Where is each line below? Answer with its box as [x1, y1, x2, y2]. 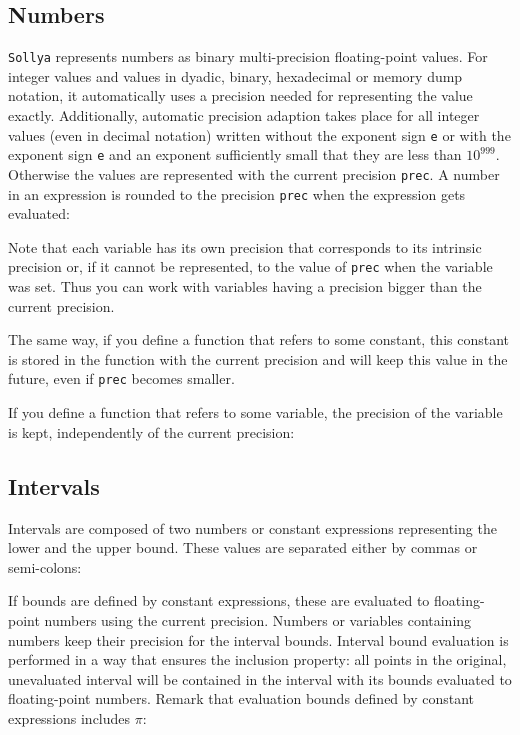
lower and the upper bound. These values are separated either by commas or [8, 537, 478, 558]
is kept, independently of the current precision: [8, 421, 295, 442]
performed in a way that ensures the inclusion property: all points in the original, [8, 649, 507, 670]
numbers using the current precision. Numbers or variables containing [44, 609, 472, 630]
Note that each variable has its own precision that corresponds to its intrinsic [8, 236, 482, 257]
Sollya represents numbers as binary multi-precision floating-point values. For [8, 46, 488, 67]
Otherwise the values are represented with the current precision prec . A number [8, 163, 500, 184]
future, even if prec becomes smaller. [8, 368, 235, 389]
